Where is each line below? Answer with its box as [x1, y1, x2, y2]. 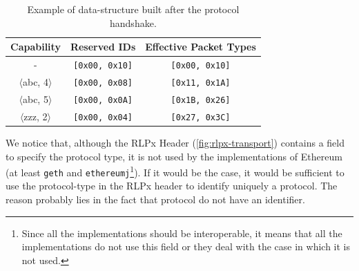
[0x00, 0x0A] [73, 95, 133, 105]
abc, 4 [22, 74, 48, 88]
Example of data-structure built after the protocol [27, 2, 240, 16]
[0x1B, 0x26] [171, 95, 231, 105]
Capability [10, 39, 61, 54]
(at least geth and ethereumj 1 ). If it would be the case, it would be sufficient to [6, 163, 345, 179]
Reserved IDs [70, 39, 136, 54]
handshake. [110, 15, 157, 30]
